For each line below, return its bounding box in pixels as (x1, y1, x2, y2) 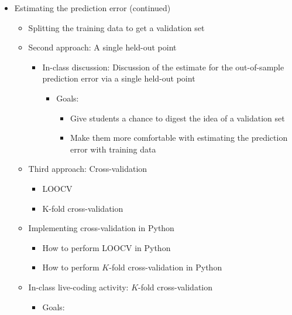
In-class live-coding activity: (28, 280, 129, 293)
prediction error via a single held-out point (42, 72, 195, 84)
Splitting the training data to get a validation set (28, 21, 205, 33)
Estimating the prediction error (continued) (14, 2, 171, 13)
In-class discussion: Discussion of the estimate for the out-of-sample (42, 60, 284, 73)
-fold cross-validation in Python (109, 261, 222, 273)
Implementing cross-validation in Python (28, 222, 174, 234)
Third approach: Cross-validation (28, 162, 147, 175)
